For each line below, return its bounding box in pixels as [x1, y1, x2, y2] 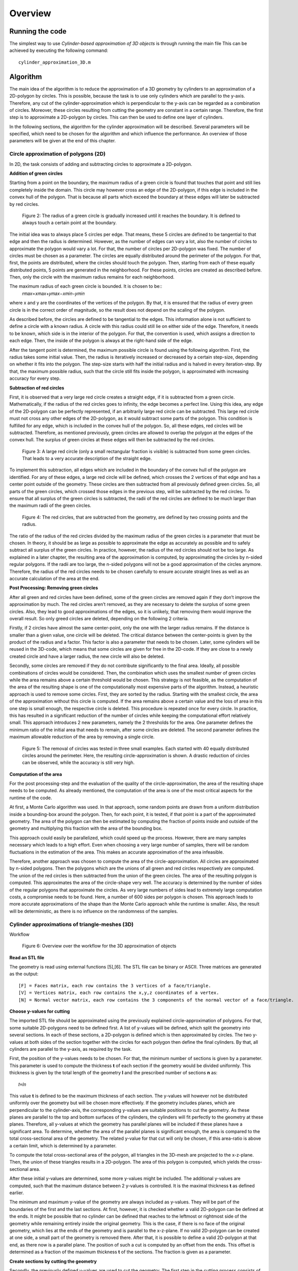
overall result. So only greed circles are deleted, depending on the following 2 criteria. [9, 615, 189, 621]
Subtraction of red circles [9, 384, 64, 391]
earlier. [9, 1190, 24, 1196]
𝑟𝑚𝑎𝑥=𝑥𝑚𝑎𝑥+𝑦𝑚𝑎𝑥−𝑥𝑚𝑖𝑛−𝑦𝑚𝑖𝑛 [22, 290, 85, 296]
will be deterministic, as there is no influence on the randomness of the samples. [9, 908, 178, 914]
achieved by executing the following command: [9, 47, 109, 53]
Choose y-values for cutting [9, 1008, 70, 1014]
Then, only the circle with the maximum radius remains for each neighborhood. [9, 274, 175, 280]
